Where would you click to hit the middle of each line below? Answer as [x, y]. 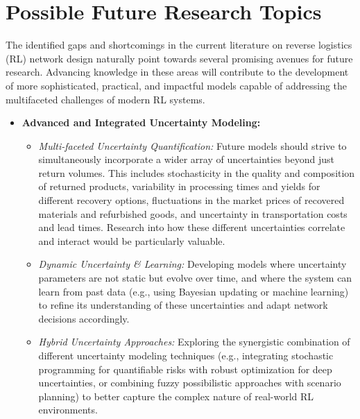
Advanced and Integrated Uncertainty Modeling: [141, 122]
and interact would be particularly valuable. [132, 240]
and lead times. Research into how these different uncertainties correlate [192, 227]
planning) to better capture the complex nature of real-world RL [176, 396]
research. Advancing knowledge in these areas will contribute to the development [177, 72]
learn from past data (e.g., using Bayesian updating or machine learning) [194, 291]
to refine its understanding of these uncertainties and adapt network [183, 305]
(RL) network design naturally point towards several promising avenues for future [179, 58]
